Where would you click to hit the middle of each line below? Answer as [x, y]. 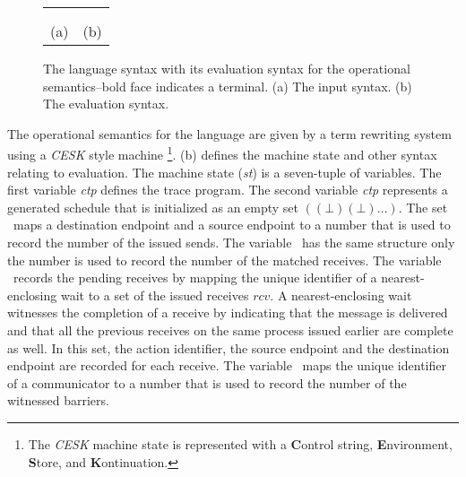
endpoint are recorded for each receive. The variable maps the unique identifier [227, 365]
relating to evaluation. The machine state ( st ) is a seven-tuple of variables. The [224, 172]
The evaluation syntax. [106, 104]
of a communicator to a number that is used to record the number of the [207, 382]
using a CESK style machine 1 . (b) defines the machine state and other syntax [222, 153]
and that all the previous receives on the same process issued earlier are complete [230, 330]
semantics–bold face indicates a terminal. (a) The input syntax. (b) [228, 86]
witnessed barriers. [58, 400]
